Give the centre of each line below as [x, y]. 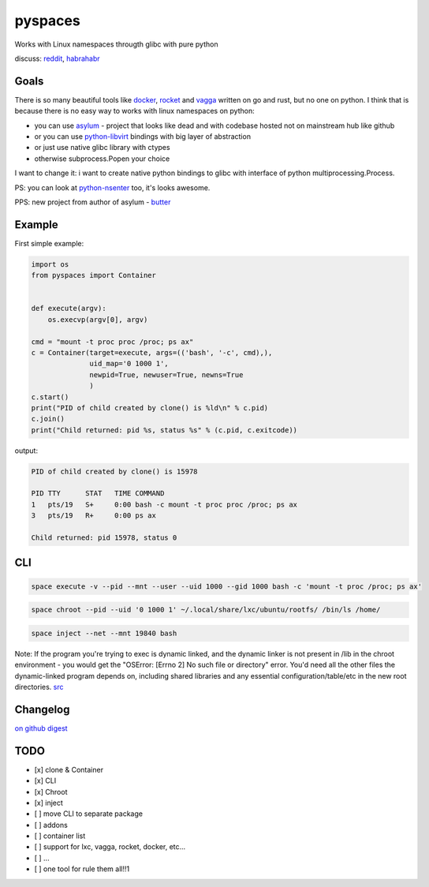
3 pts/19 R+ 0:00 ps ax [94, 516]
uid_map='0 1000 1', [129, 364]
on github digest [41, 728]
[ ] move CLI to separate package [89, 814]
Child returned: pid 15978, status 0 [104, 538]
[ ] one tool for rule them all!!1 [82, 869]
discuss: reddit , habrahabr [57, 58]
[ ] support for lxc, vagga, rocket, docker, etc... [110, 847]
